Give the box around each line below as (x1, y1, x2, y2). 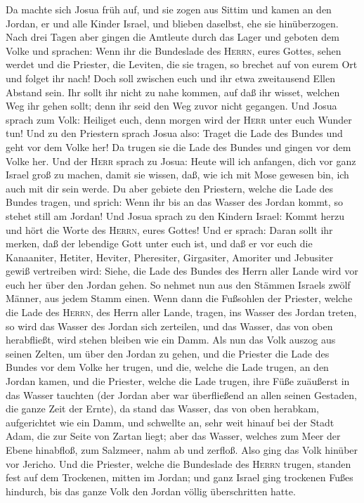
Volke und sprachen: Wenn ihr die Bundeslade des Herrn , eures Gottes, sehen (6, 43, 342, 58)
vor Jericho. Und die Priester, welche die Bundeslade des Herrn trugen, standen (6, 456, 351, 471)
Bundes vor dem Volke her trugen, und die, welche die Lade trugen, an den (6, 360, 329, 374)
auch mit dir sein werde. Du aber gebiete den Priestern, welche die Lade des (6, 181, 334, 195)
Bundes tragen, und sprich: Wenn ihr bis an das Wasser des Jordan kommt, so (6, 195, 343, 209)
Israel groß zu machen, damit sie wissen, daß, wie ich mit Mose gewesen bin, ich (6, 167, 349, 182)
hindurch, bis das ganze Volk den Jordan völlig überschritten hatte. (6, 483, 296, 498)
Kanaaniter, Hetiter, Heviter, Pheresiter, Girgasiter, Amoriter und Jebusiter (6, 249, 334, 264)
